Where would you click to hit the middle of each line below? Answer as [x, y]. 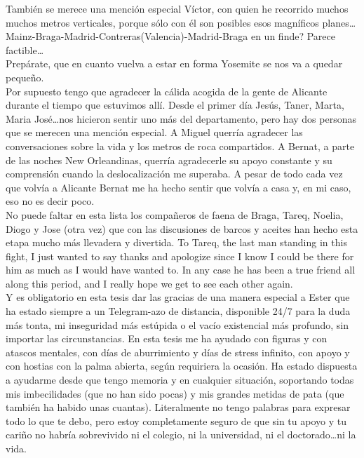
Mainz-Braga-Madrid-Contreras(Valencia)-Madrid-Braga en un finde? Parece [170, 36]
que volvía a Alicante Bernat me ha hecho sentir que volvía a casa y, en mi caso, [178, 187]
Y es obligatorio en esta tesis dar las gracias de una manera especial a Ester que [178, 297]
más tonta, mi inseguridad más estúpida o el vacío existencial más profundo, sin [177, 324]
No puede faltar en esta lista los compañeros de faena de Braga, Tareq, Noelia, [175, 214]
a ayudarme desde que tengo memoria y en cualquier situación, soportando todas [180, 380]
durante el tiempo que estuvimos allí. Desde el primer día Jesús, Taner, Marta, [175, 105]
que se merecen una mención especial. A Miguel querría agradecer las [154, 132]
